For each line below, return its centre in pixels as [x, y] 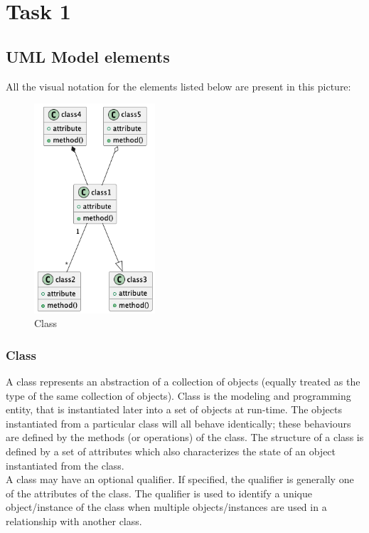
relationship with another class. [74, 521]
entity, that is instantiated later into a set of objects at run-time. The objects [174, 409]
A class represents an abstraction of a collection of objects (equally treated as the [183, 381]
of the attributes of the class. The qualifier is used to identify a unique [159, 493]
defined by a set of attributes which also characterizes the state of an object [171, 451]
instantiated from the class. [65, 465]
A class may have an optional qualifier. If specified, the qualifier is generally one [180, 479]
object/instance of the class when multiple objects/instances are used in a [166, 507]
